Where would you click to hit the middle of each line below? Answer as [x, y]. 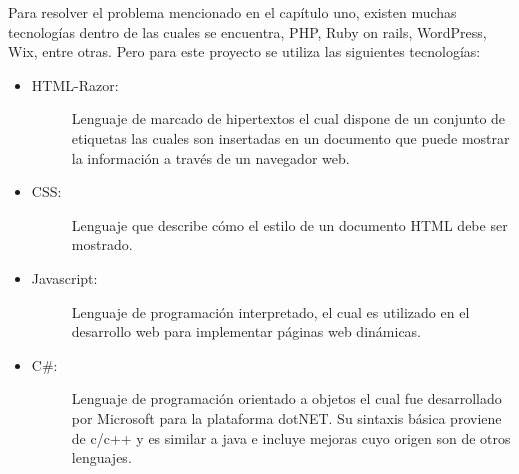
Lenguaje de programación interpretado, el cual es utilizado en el [270, 311]
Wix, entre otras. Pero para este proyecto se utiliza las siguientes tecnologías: [244, 51]
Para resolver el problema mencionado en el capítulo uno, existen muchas [232, 12]
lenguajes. [101, 457]
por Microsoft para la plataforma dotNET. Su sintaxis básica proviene [286, 417]
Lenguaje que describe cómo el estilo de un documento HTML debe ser [289, 224]
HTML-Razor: [75, 84]
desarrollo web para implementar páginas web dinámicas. [246, 331]
